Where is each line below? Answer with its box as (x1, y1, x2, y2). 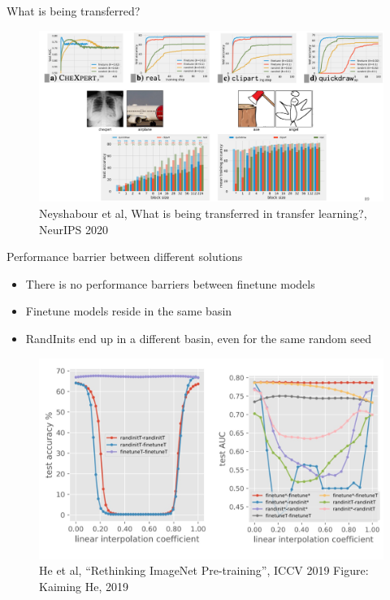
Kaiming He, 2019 (39, 577, 129, 594)
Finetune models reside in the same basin (25, 302, 232, 320)
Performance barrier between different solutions (6, 248, 243, 265)
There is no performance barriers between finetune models (25, 275, 315, 292)
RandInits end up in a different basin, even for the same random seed (25, 329, 372, 346)
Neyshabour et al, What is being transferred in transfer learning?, (39, 204, 367, 221)
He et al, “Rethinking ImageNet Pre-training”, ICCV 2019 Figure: (39, 562, 369, 579)
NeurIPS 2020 (39, 220, 109, 237)
